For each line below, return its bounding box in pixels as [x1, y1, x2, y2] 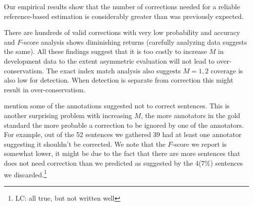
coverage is [211, 65, 243, 75]
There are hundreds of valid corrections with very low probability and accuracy [4, 27, 240, 37]
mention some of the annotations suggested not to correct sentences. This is [4, 101, 230, 111]
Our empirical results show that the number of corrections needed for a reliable [4, 1, 240, 11]
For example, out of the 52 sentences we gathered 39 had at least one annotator [4, 129, 242, 139]
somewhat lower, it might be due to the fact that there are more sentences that [4, 148, 240, 158]
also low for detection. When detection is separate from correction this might [4, 75, 234, 85]
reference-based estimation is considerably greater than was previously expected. [4, 11, 244, 21]
